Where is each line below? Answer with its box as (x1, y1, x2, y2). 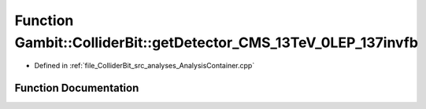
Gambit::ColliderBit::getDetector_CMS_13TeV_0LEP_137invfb (14, 34, 419, 51)
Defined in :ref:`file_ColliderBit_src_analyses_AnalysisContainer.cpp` (34, 61, 255, 71)
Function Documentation (14, 82, 139, 95)
